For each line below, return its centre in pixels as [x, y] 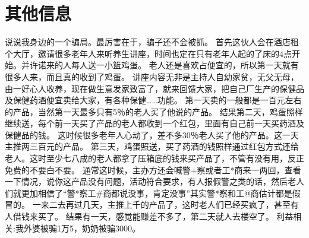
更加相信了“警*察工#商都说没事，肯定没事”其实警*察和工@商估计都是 [157, 193]
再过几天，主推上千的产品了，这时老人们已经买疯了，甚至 [178, 204]
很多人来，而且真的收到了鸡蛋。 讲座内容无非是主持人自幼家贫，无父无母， [152, 76]
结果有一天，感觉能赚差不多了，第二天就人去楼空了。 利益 [179, 216]
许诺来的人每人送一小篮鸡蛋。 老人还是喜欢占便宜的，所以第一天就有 [164, 65]
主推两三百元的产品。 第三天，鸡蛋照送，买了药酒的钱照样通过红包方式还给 [152, 146]
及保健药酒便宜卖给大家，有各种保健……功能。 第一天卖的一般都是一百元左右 [153, 100]
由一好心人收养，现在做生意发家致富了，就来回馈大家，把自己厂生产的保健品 [154, 88]
